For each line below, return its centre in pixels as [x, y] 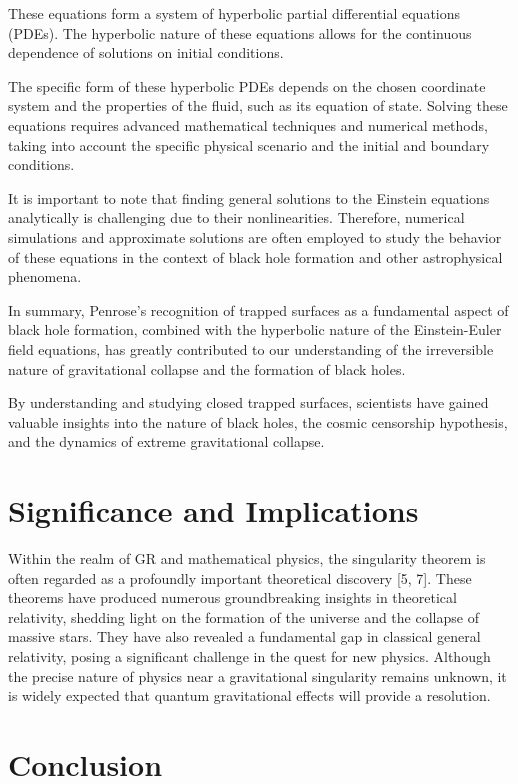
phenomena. [45, 276]
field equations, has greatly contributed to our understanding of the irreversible [251, 348]
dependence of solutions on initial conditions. [146, 52]
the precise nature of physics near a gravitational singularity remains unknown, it [257, 675]
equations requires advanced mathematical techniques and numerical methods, [248, 124]
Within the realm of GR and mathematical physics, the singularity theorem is [247, 558]
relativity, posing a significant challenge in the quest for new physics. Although [249, 655]
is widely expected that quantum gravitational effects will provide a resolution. [249, 695]
